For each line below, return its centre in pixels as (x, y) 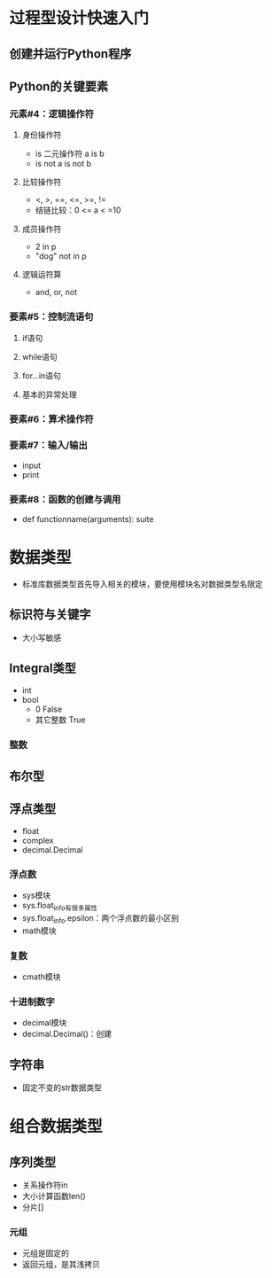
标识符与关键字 (50, 615)
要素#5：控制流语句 (51, 317)
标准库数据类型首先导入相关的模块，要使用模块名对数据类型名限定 (142, 584)
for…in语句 (42, 375)
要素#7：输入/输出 (48, 446)
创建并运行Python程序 (70, 54)
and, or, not (56, 292)
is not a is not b (63, 164)
